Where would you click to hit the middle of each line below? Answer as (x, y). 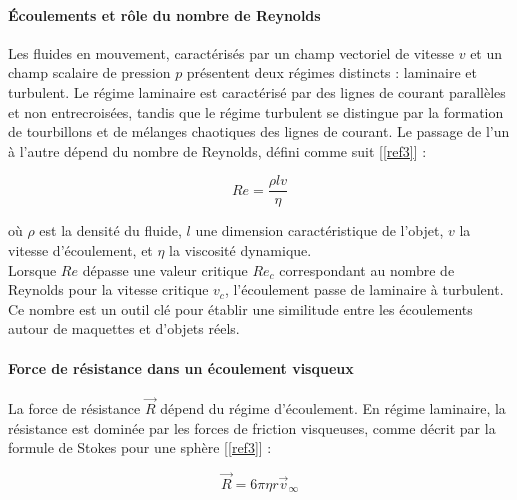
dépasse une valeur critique (165, 269)
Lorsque (32, 269)
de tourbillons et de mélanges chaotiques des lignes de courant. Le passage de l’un (259, 131)
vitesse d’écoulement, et (80, 250)
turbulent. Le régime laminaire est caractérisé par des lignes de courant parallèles (257, 91)
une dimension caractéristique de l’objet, (319, 230)
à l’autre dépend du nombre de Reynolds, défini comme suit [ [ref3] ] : (217, 150)
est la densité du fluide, (110, 230)
